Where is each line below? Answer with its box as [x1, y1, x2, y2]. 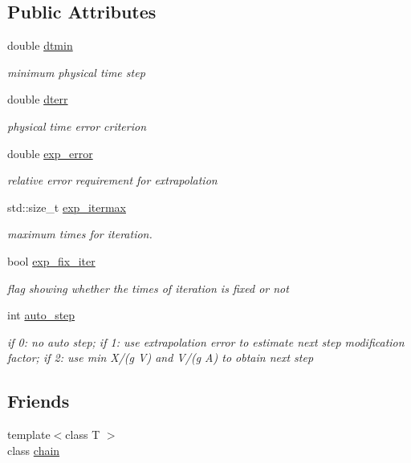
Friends [7, 388, 70, 413]
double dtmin [7, 37, 73, 54]
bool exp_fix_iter [7, 252, 96, 269]
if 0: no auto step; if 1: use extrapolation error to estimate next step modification [7, 333, 405, 350]
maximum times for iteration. [7, 225, 153, 242]
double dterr [7, 91, 68, 108]
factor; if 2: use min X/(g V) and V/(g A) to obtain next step [7, 349, 314, 366]
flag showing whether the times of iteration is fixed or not [7, 279, 289, 296]
